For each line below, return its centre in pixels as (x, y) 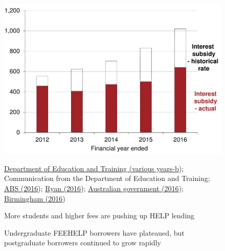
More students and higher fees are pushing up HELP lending (99, 215)
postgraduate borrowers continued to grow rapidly (83, 243)
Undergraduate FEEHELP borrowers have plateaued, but (94, 232)
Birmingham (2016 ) (35, 198)
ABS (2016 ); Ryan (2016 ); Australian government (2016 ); (94, 188)
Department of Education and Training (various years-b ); (94, 168)
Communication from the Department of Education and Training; (107, 178)
